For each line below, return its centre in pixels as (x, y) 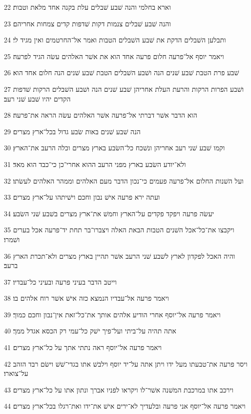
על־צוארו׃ (16, 373)
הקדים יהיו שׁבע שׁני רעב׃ (37, 98)
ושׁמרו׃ (12, 239)
